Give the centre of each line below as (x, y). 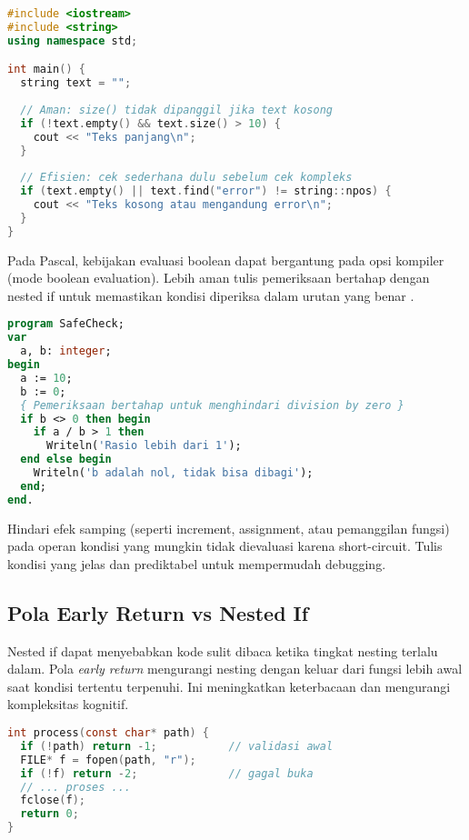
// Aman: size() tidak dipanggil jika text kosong (176, 110)
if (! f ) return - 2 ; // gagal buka (167, 773)
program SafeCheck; (66, 324)
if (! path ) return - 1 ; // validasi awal (177, 746)
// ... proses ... (76, 787)
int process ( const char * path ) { (109, 733)
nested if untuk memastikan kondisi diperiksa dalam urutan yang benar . (211, 295)
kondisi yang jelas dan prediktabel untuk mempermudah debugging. (197, 563)
